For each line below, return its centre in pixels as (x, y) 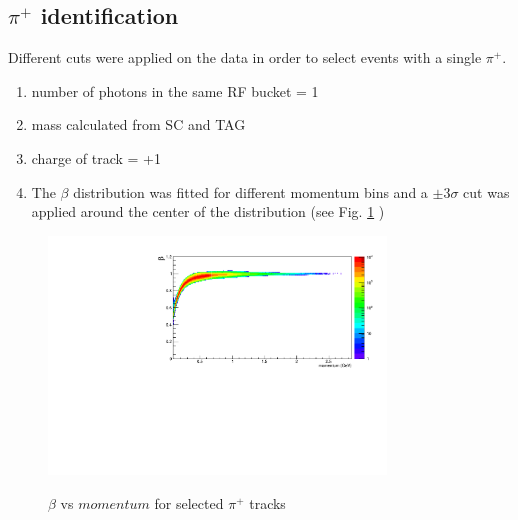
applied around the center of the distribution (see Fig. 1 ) (208, 211)
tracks (267, 503)
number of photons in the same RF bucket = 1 (175, 90)
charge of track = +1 (96, 157)
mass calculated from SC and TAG (138, 124)
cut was (486, 191)
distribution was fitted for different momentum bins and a (250, 191)
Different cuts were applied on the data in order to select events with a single (245, 57)
